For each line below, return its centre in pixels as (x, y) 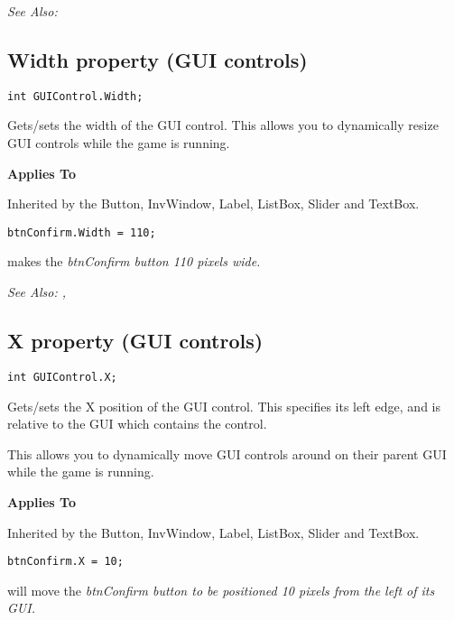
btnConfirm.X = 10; (65, 562)
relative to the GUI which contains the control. (137, 424)
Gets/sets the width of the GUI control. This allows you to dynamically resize (223, 125)
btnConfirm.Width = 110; (82, 232)
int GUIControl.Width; (75, 96)
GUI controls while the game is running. (119, 143)
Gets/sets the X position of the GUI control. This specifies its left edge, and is (224, 406)
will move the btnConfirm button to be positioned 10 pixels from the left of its (221, 590)
